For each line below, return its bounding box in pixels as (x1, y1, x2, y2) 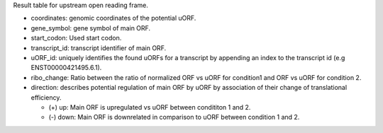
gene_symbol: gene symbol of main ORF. (30, 23, 151, 32)
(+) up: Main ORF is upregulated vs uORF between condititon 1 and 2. (48, 103, 251, 111)
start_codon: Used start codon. (30, 34, 122, 42)
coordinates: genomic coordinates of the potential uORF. (30, 14, 196, 23)
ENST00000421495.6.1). (30, 64, 102, 72)
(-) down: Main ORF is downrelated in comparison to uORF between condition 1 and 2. (48, 113, 300, 122)
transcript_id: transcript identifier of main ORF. (30, 43, 167, 52)
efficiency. (30, 93, 62, 102)
